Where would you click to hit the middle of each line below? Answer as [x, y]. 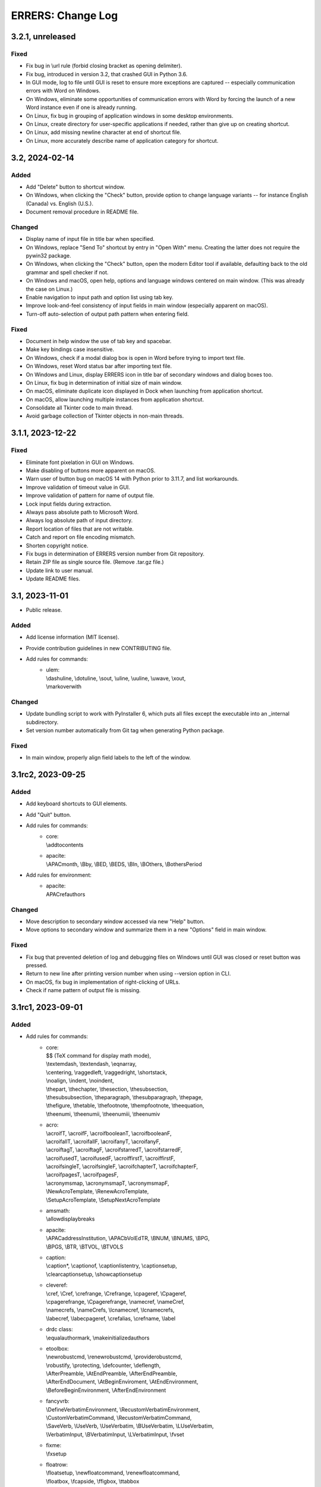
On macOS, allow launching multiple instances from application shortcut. [115, 399]
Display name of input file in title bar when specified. [90, 239]
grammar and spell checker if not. [67, 272]
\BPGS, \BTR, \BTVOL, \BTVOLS [85, 1247]
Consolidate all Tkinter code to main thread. [79, 408]
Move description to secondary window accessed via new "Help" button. [115, 921]
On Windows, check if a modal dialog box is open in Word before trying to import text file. [136, 357]
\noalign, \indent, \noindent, [80, 1081]
